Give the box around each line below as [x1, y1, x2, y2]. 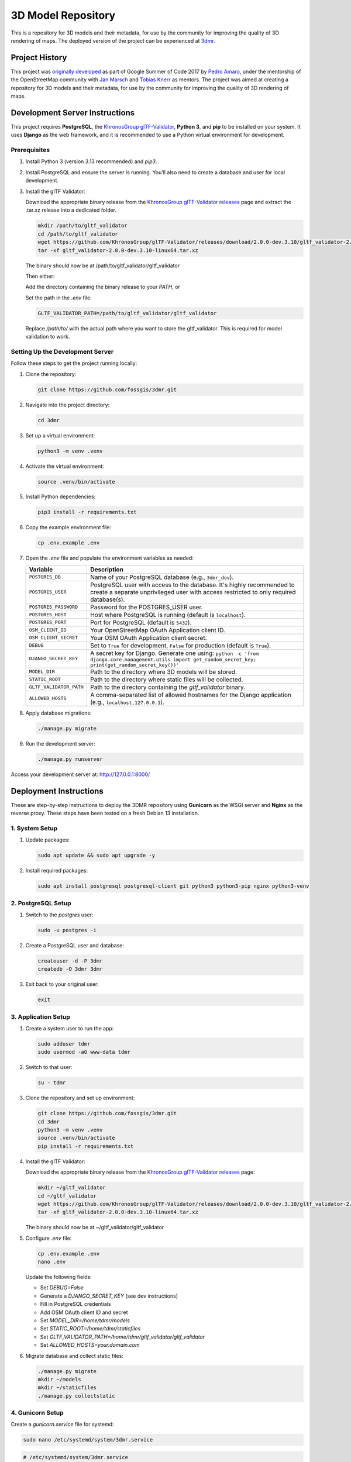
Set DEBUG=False [40, 1284, 84, 1291]
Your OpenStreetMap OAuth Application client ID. [90, 626, 225, 634]
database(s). [90, 595, 125, 604]
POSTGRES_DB [29, 574, 61, 580]
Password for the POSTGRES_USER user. [90, 603, 203, 611]
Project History [11, 53, 67, 63]
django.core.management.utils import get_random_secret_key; [90, 656, 257, 663]
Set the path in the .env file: [25, 294, 92, 301]
